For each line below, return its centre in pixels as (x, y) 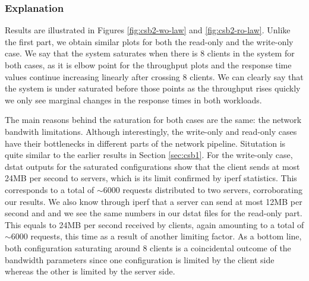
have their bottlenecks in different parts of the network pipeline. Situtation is (145, 143)
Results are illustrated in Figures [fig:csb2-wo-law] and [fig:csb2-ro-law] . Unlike (148, 30)
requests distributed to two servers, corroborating (212, 189)
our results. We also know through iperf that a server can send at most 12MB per (154, 201)
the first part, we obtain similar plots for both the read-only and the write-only (149, 41)
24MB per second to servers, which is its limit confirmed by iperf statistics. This (151, 178)
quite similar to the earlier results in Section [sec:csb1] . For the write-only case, (149, 155)
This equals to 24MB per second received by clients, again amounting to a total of (154, 224)
